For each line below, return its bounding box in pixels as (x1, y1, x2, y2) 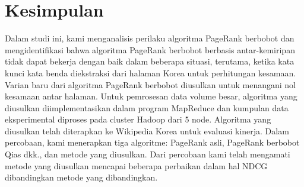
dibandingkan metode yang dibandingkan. (5, 171, 158, 183)
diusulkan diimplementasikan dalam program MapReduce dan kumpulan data (5, 101, 289, 114)
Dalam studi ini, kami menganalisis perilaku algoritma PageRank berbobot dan (5, 32, 294, 44)
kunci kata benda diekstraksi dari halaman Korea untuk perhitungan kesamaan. (5, 66, 296, 79)
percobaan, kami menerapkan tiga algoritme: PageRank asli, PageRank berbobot (5, 136, 300, 149)
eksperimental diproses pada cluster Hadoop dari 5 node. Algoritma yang (5, 113, 271, 125)
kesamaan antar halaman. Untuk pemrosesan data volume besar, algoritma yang (5, 90, 297, 102)
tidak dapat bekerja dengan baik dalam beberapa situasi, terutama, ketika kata (5, 55, 294, 67)
